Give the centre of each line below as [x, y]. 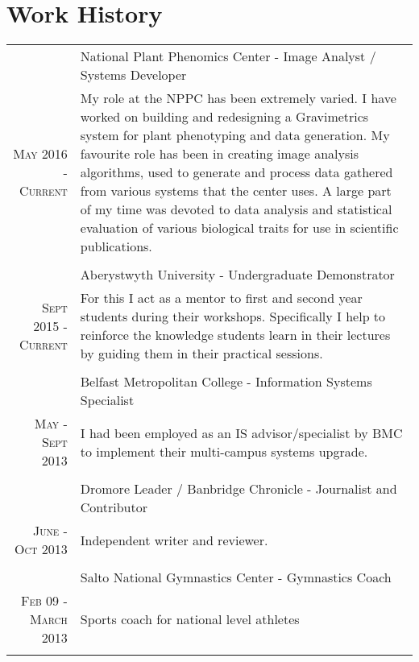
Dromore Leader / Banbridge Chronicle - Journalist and [239, 489]
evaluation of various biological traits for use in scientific [239, 228]
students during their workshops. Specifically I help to [233, 317]
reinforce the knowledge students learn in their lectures [235, 335]
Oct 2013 [41, 549]
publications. [116, 246]
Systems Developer [133, 75]
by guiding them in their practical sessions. [201, 354]
